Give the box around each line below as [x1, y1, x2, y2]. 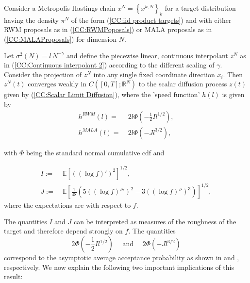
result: [4, 271, 23, 282]
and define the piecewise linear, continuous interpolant [67, 50, 228, 60]
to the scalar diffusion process [138, 79, 227, 89]
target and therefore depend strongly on [4, 226, 123, 236]
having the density [4, 15, 59, 25]
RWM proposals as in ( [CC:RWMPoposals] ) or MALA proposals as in [4, 24, 212, 34]
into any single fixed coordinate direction [93, 69, 215, 79]
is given [222, 89, 245, 100]
